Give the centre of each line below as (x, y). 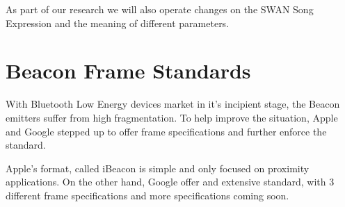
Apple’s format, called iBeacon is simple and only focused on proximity (158, 168)
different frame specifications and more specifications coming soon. (147, 195)
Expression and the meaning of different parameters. (118, 23)
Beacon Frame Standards (128, 71)
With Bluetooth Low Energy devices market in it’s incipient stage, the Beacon (173, 104)
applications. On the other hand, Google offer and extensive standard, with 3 (170, 182)
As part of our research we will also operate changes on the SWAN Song (160, 9)
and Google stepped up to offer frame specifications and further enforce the (166, 131)
